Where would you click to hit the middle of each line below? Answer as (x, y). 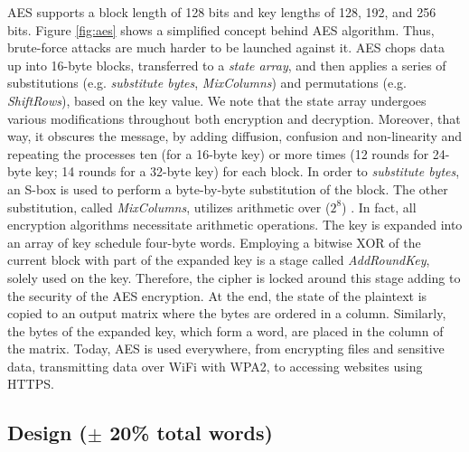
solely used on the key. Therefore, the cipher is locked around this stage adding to (234, 277)
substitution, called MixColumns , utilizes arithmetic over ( (169, 207)
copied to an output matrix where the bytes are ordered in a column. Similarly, (227, 313)
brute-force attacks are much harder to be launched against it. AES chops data (226, 47)
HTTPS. (31, 384)
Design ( (47, 433)
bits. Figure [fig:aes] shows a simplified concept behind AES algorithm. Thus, (221, 29)
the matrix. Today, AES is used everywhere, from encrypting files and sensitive (226, 348)
